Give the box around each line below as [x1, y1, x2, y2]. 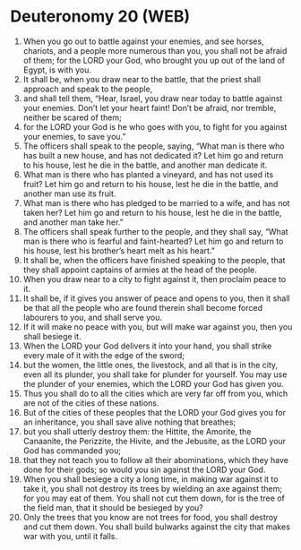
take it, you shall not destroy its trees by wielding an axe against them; [22, 483, 283, 494]
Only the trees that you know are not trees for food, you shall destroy [22, 511, 279, 522]
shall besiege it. [22, 331, 82, 341]
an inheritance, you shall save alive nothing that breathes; [22, 417, 236, 427]
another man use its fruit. [22, 188, 116, 199]
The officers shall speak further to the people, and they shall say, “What [22, 226, 289, 236]
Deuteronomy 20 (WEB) [10, 6, 191, 27]
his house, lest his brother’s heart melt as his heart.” [22, 245, 216, 256]
